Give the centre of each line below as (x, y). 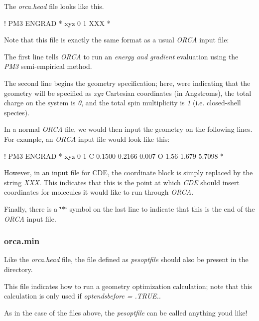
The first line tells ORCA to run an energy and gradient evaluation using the (121, 56)
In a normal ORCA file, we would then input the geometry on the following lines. (128, 129)
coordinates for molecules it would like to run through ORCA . (99, 192)
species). (17, 112)
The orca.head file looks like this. (54, 6)
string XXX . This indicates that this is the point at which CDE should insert (122, 182)
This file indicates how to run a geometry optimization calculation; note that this (128, 286)
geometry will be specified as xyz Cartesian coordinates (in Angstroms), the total (128, 93)
